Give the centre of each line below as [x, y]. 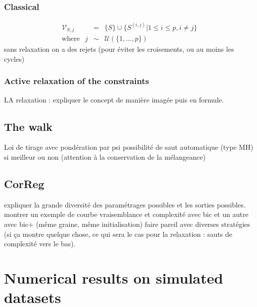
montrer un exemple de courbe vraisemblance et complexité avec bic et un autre [126, 214]
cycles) [14, 58]
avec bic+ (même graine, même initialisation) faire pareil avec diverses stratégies [127, 224]
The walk [28, 126]
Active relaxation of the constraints [77, 81]
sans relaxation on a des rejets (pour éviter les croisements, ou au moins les [119, 49]
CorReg [24, 183]
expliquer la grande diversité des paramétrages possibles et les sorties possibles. [125, 204]
